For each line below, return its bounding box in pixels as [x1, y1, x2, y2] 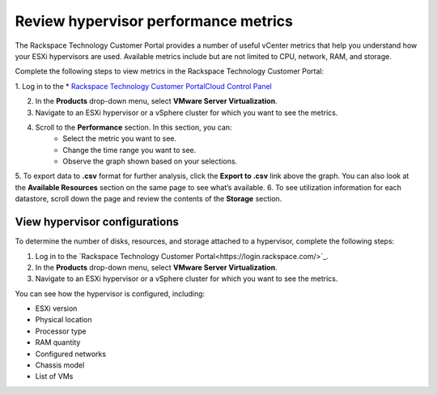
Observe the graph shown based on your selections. [62, 156, 238, 166]
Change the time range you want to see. [62, 145, 197, 155]
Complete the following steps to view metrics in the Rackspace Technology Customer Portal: [15, 66, 324, 76]
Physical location [35, 315, 92, 325]
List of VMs [35, 372, 74, 381]
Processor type [35, 326, 87, 336]
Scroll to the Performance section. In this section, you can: [35, 122, 232, 132]
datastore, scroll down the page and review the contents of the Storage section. [15, 194, 282, 204]
